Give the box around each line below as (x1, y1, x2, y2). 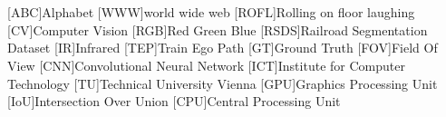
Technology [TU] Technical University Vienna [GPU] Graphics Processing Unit (7, 73, 438, 93)
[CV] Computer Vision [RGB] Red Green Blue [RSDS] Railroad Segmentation (7, 20, 428, 39)
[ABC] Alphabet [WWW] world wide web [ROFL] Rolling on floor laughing (7, 3, 415, 22)
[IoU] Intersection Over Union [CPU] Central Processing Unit (7, 92, 341, 111)
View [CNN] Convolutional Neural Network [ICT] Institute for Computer (7, 55, 405, 74)
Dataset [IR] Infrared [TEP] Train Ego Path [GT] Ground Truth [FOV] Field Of (7, 38, 438, 57)
